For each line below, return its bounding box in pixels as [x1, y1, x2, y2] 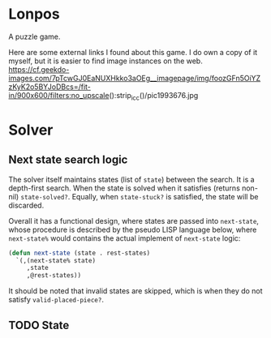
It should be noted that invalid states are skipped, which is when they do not [8, 286, 263, 296]
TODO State [8, 318, 70, 332]
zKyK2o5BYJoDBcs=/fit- [8, 82, 92, 92]
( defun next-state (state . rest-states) [8, 249, 151, 257]
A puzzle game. [8, 32, 61, 41]
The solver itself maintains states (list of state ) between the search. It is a [8, 174, 255, 184]
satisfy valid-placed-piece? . [8, 295, 104, 305]
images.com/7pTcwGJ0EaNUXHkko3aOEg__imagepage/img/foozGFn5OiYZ [8, 73, 261, 83]
